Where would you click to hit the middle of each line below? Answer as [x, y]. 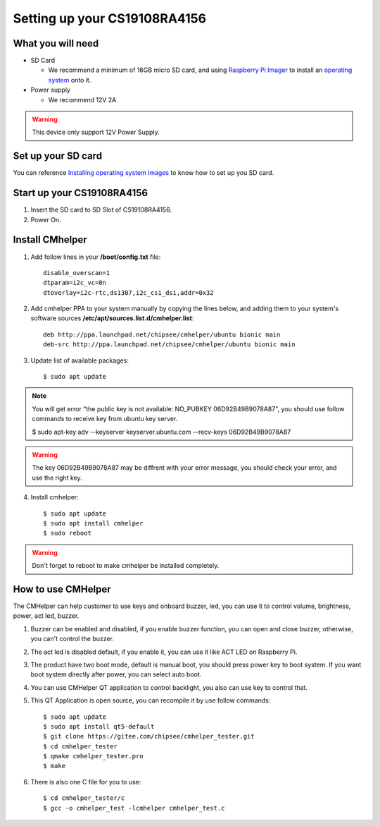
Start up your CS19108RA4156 [80, 193]
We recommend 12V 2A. [83, 99]
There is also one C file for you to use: [86, 782]
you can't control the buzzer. [72, 639]
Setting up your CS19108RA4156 [110, 18]
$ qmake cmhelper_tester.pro [93, 756]
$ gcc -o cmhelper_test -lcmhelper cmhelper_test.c [134, 808]
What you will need [56, 43]
